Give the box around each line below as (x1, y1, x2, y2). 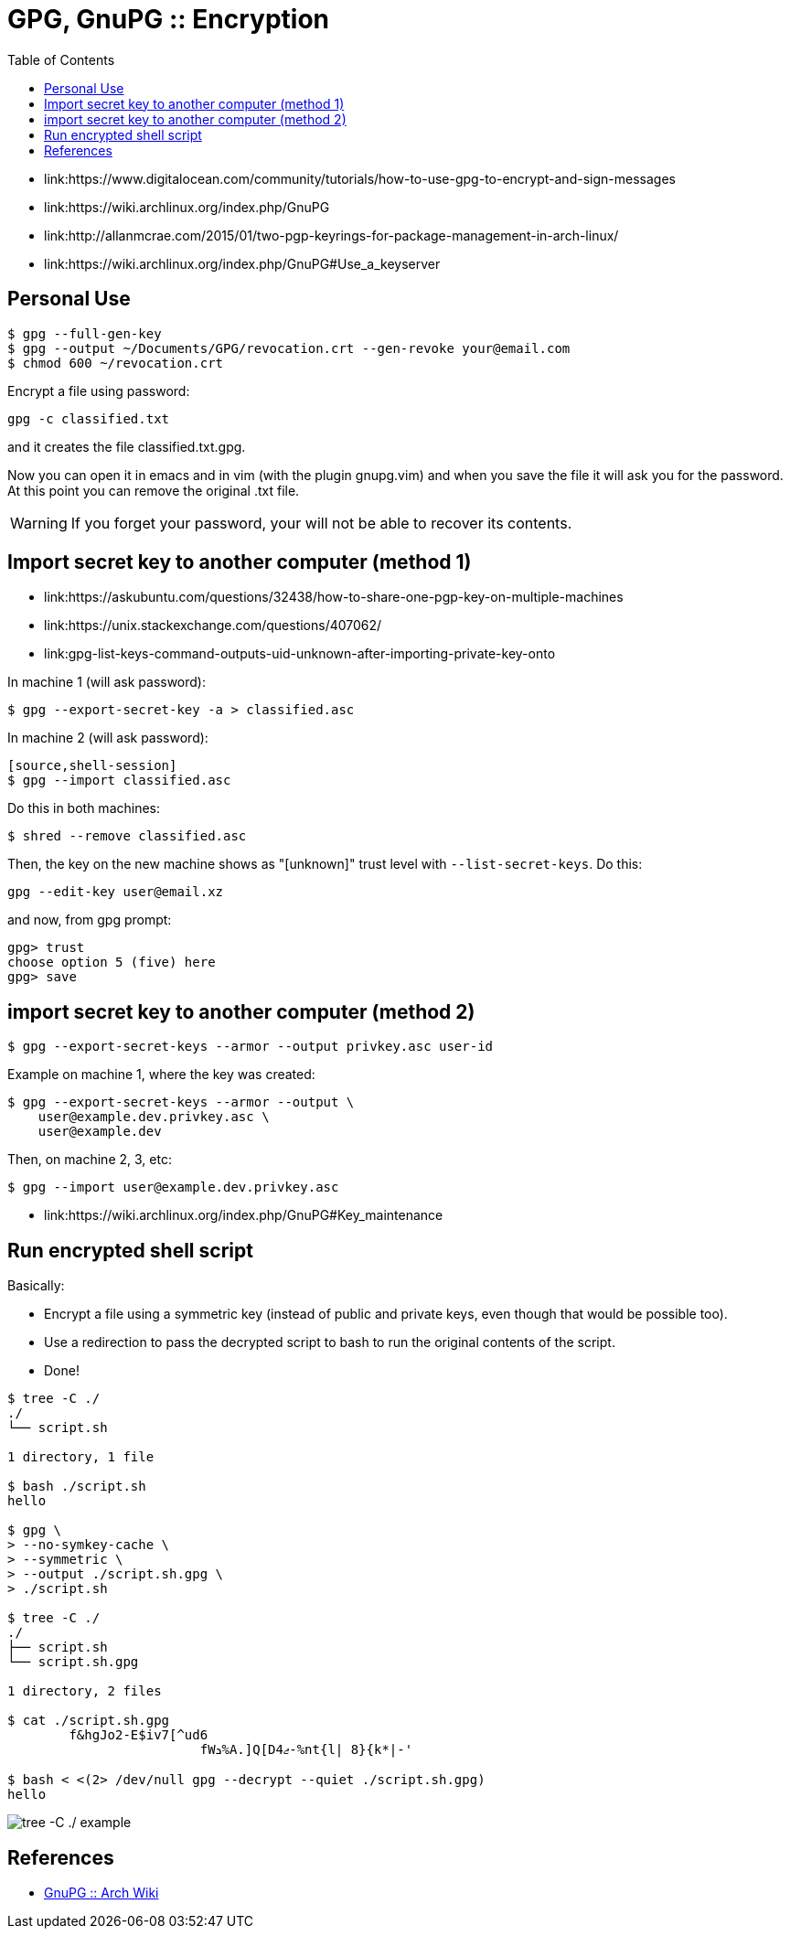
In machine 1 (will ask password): (7, 674, 207, 690)
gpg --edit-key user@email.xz (7, 884, 224, 900)
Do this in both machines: (7, 800, 161, 817)
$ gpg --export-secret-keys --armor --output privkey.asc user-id (7, 1039, 494, 1054)
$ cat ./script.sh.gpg (7, 1713, 170, 1728)
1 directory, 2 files (7, 1684, 162, 1699)
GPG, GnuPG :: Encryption (7, 4, 329, 35)
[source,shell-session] (7, 758, 177, 774)
